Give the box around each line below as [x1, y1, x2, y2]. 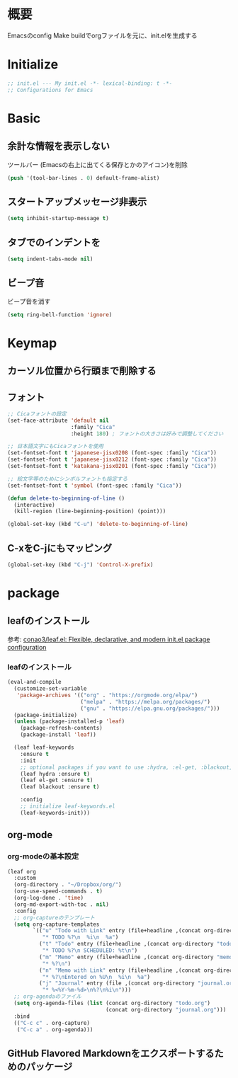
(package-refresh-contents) [20, 725, 103, 732]
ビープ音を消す [7, 297, 51, 305]
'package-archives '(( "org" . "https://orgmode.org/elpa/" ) [16, 692, 198, 699]
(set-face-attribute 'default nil [7, 417, 110, 424]
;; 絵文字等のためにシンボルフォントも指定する [7, 475, 128, 482]
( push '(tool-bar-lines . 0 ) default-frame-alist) [7, 174, 160, 181]
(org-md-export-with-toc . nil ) [13, 900, 110, 908]
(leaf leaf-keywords [13, 744, 74, 751]
